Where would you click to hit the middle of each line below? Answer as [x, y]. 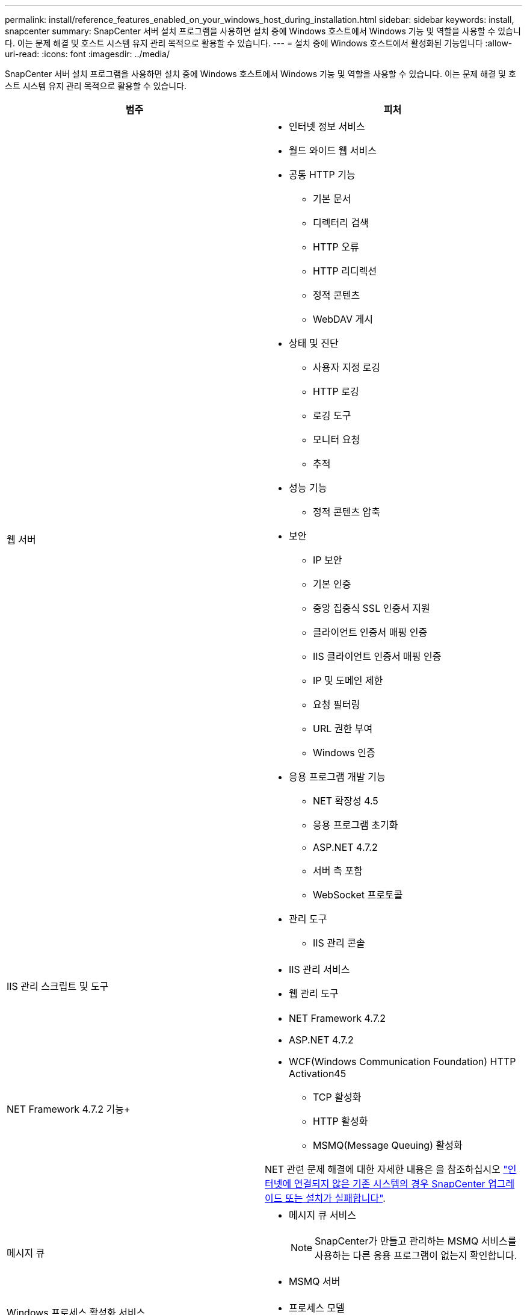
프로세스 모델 [317, 1308]
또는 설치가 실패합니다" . [335, 1198]
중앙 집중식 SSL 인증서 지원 [371, 608]
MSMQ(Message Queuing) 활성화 [388, 1145]
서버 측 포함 [338, 871]
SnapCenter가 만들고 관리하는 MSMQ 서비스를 [416, 1241]
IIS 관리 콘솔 [339, 943]
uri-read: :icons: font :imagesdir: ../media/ [87, 54]
